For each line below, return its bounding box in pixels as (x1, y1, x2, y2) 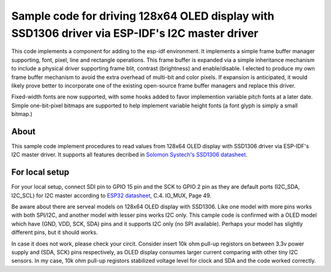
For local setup (11, 167, 70, 178)
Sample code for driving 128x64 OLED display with (11, 9, 275, 23)
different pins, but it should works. (11, 229, 98, 236)
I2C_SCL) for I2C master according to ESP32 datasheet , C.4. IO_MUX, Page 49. (11, 192, 211, 199)
